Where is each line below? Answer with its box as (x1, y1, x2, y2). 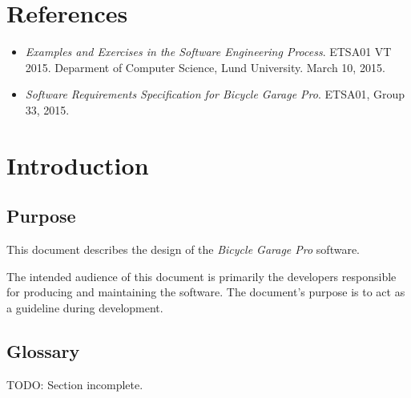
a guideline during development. (6, 299, 163, 316)
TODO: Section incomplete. (6, 376, 143, 392)
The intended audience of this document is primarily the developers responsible (6, 267, 397, 284)
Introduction (6, 148, 149, 181)
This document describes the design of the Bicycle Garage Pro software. (6, 241, 360, 258)
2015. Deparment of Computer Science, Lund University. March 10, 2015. (25, 58, 385, 75)
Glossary (6, 338, 80, 363)
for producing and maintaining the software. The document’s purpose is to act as (6, 283, 405, 300)
